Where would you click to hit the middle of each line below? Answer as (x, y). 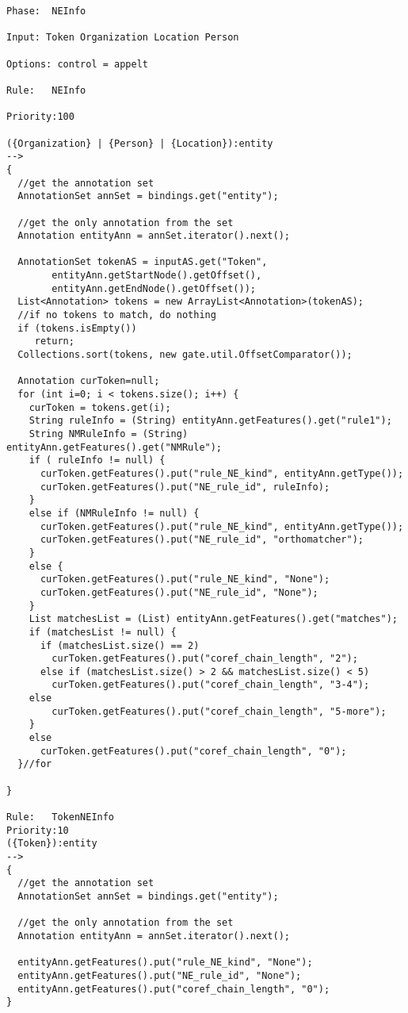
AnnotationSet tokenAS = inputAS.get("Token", (143, 262)
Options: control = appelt (77, 64)
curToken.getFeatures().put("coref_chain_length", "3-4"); (211, 685)
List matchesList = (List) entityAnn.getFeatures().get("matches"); (213, 619)
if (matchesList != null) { (103, 632)
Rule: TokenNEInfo (61, 817)
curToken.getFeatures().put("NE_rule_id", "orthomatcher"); (202, 540)
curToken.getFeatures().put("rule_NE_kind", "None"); (185, 579)
